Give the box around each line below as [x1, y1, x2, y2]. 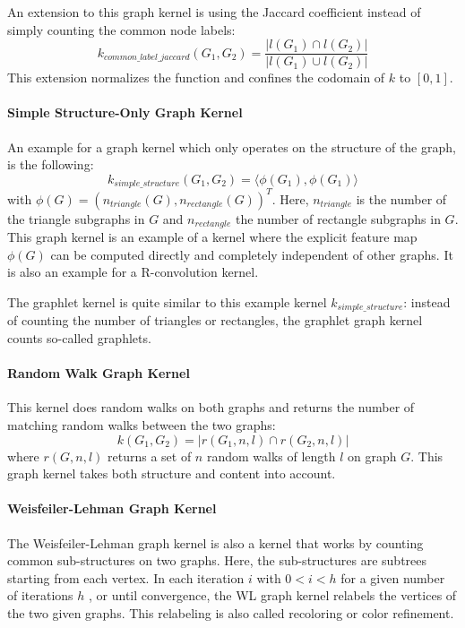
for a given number [340, 568, 445, 587]
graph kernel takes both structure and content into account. [7, 464, 336, 483]
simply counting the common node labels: [7, 20, 236, 39]
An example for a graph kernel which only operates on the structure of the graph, [7, 137, 456, 156]
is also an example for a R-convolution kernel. [7, 262, 259, 281]
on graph [348, 446, 397, 465]
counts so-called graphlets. [7, 329, 151, 348]
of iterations [7, 586, 73, 605]
